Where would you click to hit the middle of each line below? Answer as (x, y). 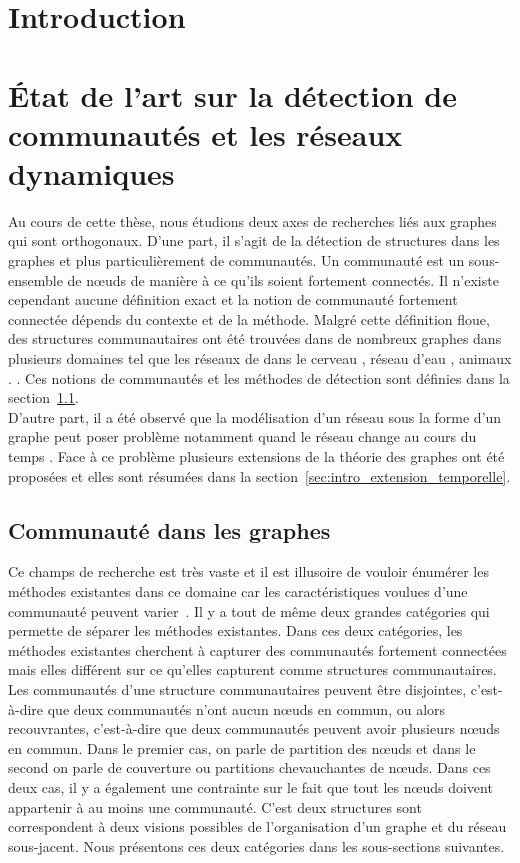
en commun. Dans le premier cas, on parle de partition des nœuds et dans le (242, 747)
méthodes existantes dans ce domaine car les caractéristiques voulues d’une (238, 590)
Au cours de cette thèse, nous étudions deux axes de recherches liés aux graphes (252, 220)
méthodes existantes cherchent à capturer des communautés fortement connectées (257, 649)
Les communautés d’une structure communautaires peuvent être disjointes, (237, 688)
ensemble (35, 279)
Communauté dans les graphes (169, 529)
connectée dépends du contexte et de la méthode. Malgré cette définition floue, (249, 318)
